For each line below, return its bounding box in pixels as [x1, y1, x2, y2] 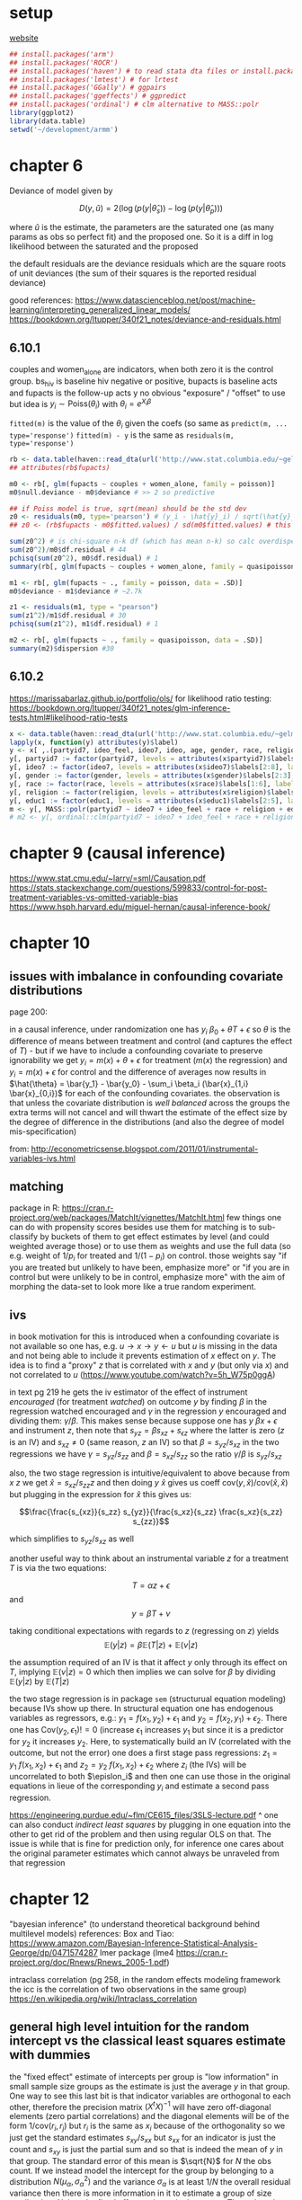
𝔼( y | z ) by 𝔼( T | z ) [9, 1676, 70, 1687]
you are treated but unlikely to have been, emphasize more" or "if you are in [9, 1262, 290, 1273]
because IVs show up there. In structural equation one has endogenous [9, 1703, 274, 1714]
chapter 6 [9, 155, 84, 175]
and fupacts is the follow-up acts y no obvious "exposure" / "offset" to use [9, 387, 286, 398]
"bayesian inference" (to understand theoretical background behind [9, 1918, 261, 1929]
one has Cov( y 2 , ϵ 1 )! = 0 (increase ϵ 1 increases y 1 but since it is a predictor [9, 1724, 285, 1737]
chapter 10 [9, 933, 91, 954]
